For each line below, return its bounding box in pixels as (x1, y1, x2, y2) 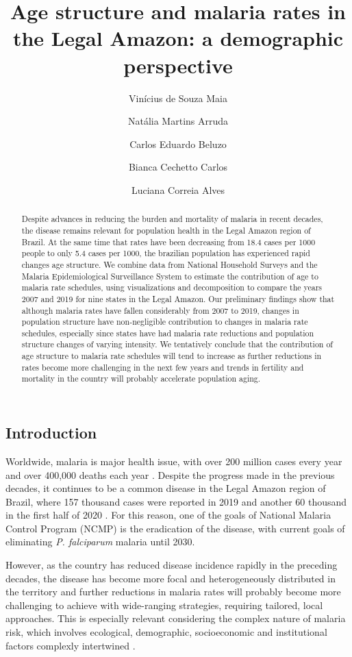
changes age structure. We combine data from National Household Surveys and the (21, 258, 318, 270)
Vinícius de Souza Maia (129, 90, 227, 105)
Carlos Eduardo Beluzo (129, 136, 227, 151)
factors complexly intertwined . (5, 638, 136, 652)
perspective (123, 51, 233, 79)
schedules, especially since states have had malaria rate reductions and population (21, 327, 314, 338)
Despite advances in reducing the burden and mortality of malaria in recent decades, (21, 213, 323, 225)
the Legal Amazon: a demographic (12, 24, 344, 52)
